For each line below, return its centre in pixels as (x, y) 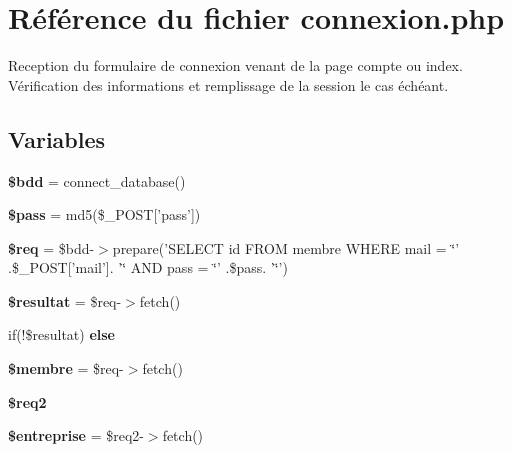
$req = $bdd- (51, 247)
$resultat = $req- (65, 300)
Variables (57, 138)
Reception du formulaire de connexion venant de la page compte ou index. (235, 65)
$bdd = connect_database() (97, 180)
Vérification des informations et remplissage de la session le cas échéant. (228, 84)
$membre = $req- (66, 368)
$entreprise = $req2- (76, 435)
